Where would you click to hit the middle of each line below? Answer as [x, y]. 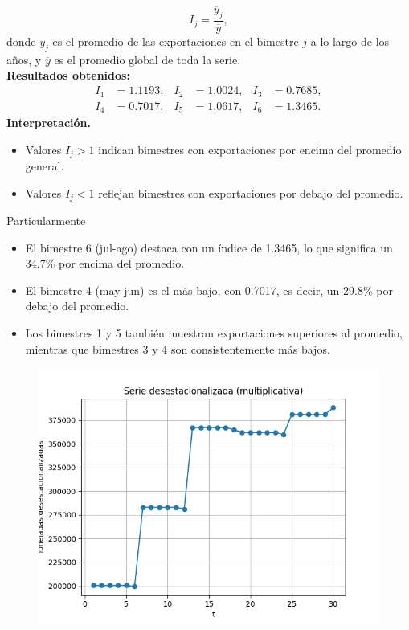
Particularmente [46, 221]
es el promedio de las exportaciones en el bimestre [176, 41]
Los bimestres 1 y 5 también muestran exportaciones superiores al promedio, [214, 333]
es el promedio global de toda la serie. [147, 59]
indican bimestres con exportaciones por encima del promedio [250, 149]
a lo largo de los [350, 41]
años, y [24, 59]
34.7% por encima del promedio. [105, 263]
